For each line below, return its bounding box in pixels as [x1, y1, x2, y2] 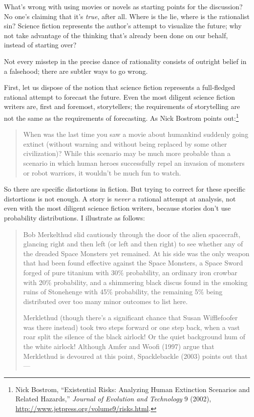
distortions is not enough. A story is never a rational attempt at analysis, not [4, 193, 236, 203]
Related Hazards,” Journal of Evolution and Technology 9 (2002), [15, 394, 212, 404]
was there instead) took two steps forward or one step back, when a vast [23, 322, 240, 332]
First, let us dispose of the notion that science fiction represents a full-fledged [4, 82, 235, 92]
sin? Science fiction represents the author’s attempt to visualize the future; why [4, 21, 242, 31]
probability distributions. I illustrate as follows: [4, 212, 145, 222]
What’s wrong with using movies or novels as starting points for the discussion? [4, 1, 243, 11]
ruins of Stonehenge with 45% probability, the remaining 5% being [23, 286, 223, 297]
